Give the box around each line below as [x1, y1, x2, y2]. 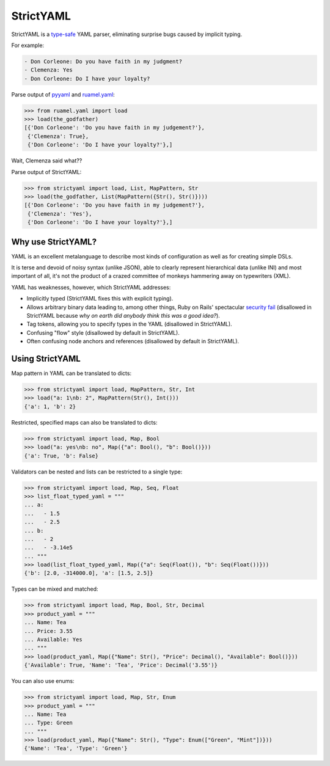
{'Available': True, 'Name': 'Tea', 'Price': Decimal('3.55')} [24, 662, 218, 669]
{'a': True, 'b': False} [24, 452, 99, 459]
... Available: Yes [24, 636, 82, 643]
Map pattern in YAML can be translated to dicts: [11, 370, 131, 377]
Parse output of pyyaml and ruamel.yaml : [11, 90, 116, 98]
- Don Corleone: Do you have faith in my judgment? [24, 58, 183, 65]
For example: [11, 42, 45, 49]
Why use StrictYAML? [11, 236, 97, 247]
